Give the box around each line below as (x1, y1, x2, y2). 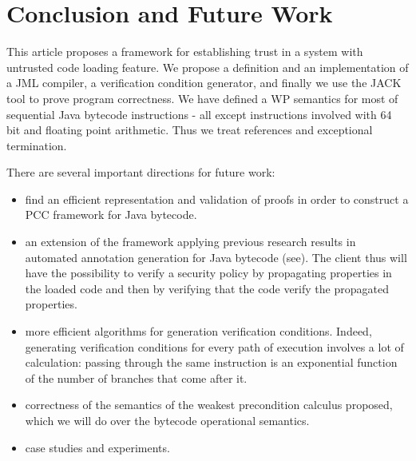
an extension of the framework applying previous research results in (25, 233, 356, 250)
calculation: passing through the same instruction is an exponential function (25, 354, 398, 371)
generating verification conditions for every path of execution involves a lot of (25, 338, 404, 355)
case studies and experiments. (25, 439, 170, 455)
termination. (6, 137, 67, 153)
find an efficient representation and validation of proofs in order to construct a (25, 190, 409, 207)
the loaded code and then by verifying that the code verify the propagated (25, 280, 389, 296)
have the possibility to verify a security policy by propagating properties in (25, 264, 392, 281)
